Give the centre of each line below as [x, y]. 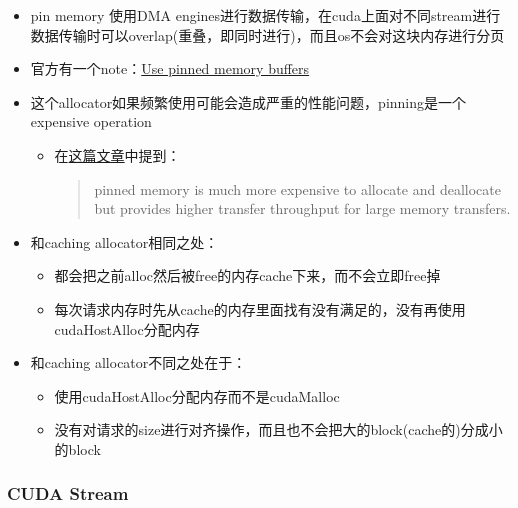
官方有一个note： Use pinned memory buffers [170, 68]
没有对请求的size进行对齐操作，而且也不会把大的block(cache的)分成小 [278, 429]
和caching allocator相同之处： [124, 241]
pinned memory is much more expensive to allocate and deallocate [297, 188]
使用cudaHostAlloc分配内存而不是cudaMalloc [197, 395]
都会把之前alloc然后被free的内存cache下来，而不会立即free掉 [247, 275]
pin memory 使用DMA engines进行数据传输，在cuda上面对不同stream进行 [265, 15]
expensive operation [91, 121]
